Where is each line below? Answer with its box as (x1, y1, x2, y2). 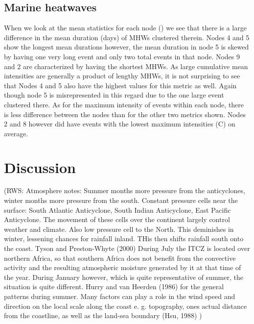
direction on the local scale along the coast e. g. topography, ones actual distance (4, 300, 247, 311)
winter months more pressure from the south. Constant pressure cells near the (4, 195, 238, 205)
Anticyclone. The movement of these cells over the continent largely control (4, 214, 230, 224)
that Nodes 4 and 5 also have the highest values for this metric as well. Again (4, 80, 237, 90)
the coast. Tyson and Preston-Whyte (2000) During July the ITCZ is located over (4, 243, 250, 253)
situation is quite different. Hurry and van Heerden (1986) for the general (4, 281, 224, 292)
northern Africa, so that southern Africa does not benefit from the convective (4, 252, 236, 263)
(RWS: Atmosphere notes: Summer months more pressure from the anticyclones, (4, 185, 245, 196)
